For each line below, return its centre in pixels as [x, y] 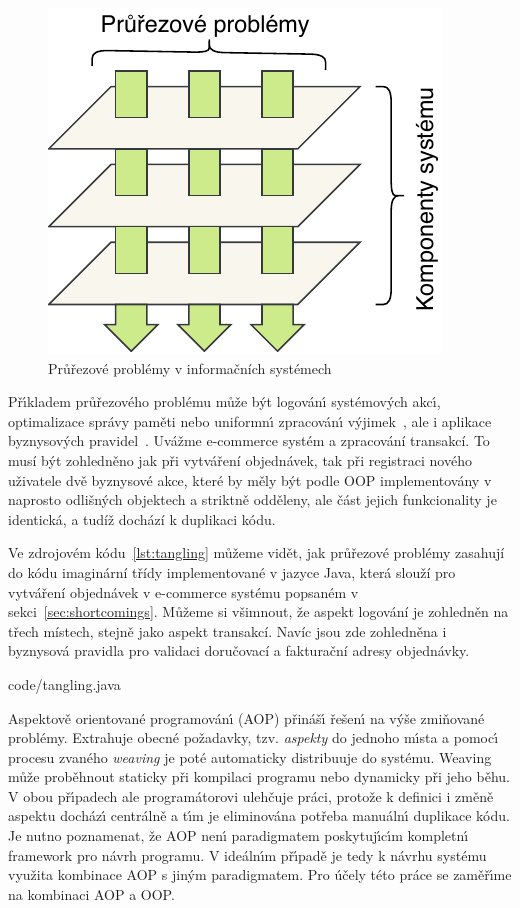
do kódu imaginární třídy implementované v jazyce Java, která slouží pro [232, 571]
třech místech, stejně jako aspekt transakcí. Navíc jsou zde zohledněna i [227, 630]
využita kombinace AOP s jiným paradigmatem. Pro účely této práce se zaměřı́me [260, 874]
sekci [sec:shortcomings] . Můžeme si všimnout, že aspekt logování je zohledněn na [258, 611]
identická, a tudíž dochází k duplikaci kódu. [142, 518]
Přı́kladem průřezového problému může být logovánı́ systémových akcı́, [224, 401]
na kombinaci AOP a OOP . [91, 893]
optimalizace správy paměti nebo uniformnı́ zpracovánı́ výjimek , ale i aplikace [250, 420]
